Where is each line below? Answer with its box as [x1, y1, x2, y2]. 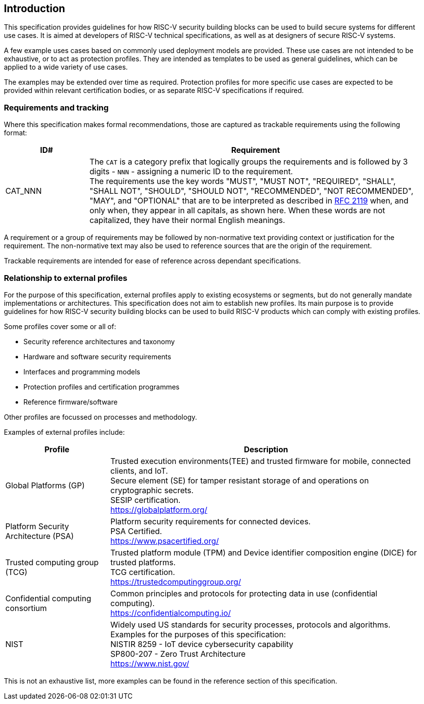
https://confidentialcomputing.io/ [110, 608, 231, 618]
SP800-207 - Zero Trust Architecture [110, 648, 246, 659]
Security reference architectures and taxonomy [23, 337, 175, 346]
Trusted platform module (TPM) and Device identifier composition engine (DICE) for [110, 547, 417, 557]
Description [244, 444, 288, 454]
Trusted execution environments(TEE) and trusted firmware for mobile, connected [110, 456, 411, 466]
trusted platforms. [110, 557, 176, 567]
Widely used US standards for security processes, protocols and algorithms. [110, 619, 391, 630]
